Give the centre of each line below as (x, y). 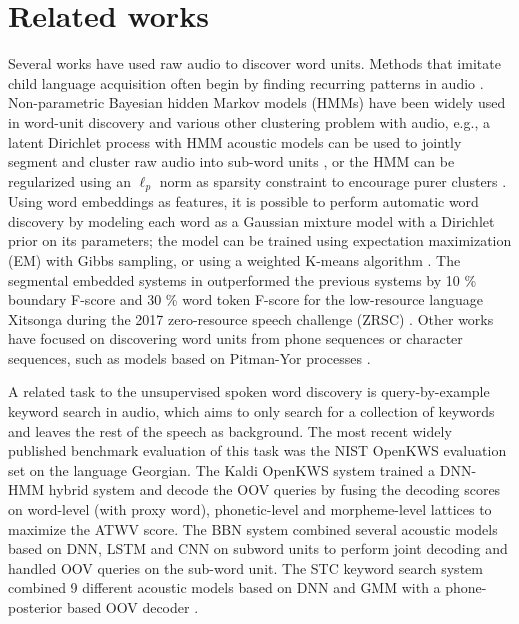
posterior (35, 607)
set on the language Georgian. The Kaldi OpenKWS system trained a (222, 469)
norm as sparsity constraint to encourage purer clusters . (333, 180)
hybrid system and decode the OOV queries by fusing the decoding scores (274, 489)
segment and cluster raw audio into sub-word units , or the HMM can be (231, 161)
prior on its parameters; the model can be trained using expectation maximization (260, 240)
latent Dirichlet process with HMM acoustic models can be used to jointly (235, 141)
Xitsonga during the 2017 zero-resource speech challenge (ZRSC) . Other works (251, 318)
